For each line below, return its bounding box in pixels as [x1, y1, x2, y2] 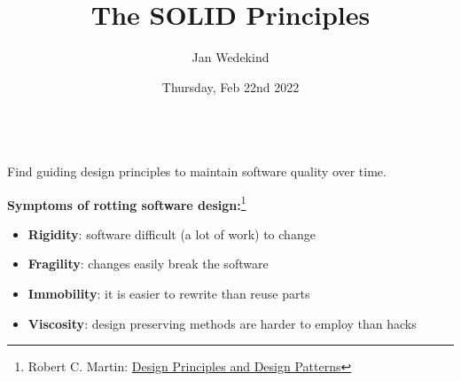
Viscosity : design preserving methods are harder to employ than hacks [27, 314, 417, 332]
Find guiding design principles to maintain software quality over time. [7, 161, 387, 180]
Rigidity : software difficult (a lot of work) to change [27, 224, 316, 243]
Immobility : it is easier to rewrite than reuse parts [27, 284, 310, 302]
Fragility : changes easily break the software [27, 254, 269, 273]
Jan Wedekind [191, 48, 270, 66]
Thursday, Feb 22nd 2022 [161, 77, 300, 96]
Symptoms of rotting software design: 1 [7, 192, 246, 214]
